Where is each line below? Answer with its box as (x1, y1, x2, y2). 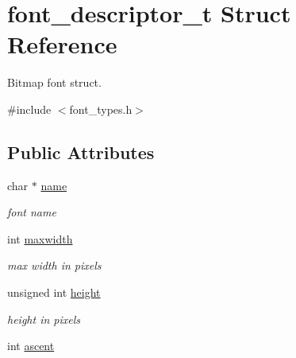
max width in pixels (7, 257, 102, 274)
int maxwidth (7, 230, 73, 247)
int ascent (7, 337, 55, 354)
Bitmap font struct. (7, 74, 102, 91)
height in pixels (7, 310, 81, 327)
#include (7, 100, 52, 117)
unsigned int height (7, 284, 101, 301)
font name (7, 204, 56, 220)
